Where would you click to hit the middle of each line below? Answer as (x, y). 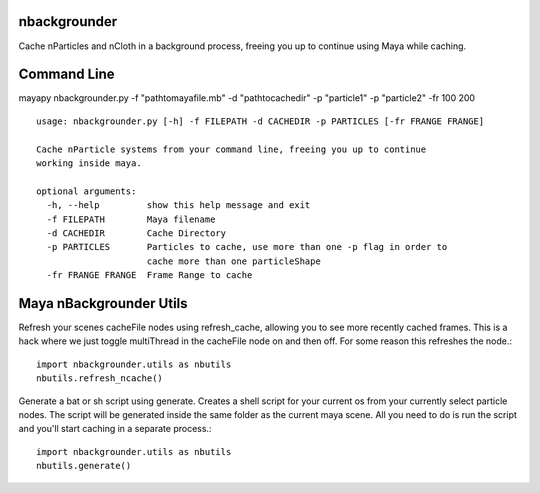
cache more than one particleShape (234, 261)
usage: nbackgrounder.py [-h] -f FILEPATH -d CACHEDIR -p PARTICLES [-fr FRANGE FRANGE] (260, 121)
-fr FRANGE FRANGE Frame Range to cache (149, 275)
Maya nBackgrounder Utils (103, 303)
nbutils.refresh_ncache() (100, 378)
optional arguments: (86, 191)
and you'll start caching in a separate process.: (115, 429)
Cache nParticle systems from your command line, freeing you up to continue (231, 149)
